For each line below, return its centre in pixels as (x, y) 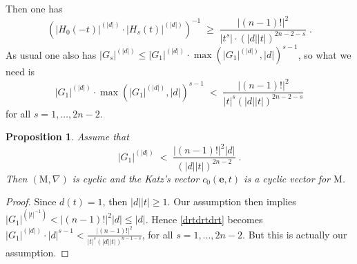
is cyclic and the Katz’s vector (136, 178)
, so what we (325, 54)
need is (20, 71)
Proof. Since (31, 201)
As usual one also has (51, 54)
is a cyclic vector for (287, 178)
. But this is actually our (295, 234)
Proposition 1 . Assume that (67, 136)
